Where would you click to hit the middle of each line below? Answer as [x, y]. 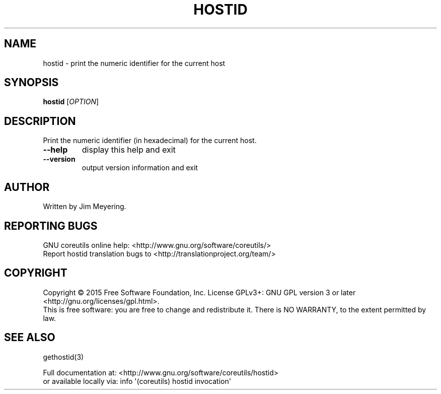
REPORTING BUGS [51, 226]
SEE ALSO [30, 338]
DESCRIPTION [40, 121]
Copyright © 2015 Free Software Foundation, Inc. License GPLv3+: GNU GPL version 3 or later [199, 292]
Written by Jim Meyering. [85, 207]
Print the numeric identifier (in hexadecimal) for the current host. [150, 141]
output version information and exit [140, 168]
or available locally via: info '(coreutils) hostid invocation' [137, 381]
